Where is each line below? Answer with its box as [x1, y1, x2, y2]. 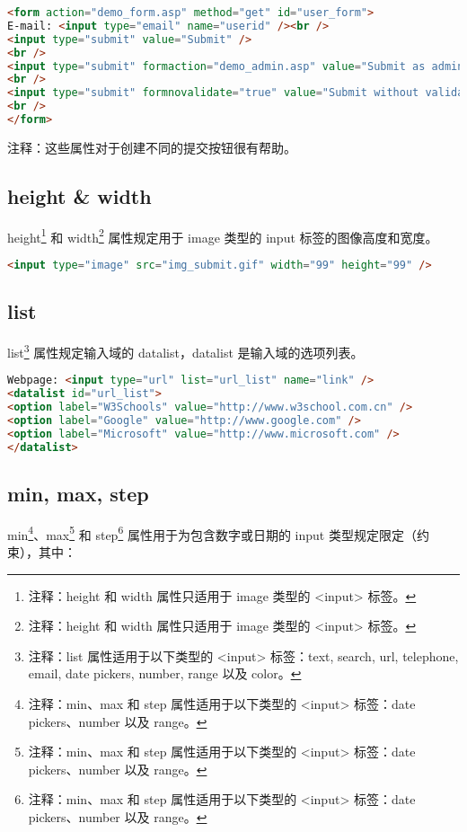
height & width [7, 181, 152, 209]
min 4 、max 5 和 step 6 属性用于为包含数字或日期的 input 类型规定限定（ [7, 522, 417, 544]
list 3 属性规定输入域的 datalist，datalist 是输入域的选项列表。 [7, 341, 364, 361]
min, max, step [7, 479, 149, 507]
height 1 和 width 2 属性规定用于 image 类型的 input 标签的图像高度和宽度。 [7, 225, 438, 246]
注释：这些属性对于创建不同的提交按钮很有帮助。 [7, 137, 296, 156]
